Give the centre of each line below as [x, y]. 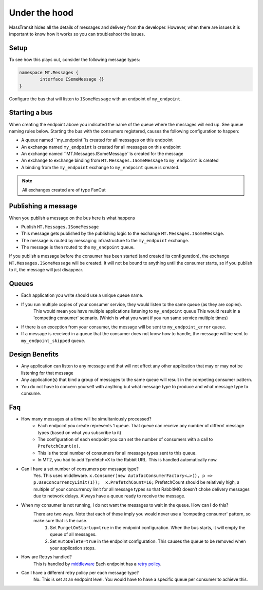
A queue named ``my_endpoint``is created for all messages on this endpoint [97, 140]
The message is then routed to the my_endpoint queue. [78, 247]
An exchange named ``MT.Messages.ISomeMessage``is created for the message [102, 154]
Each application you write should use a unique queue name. [82, 295]
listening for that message [47, 373]
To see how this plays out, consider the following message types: [75, 59]
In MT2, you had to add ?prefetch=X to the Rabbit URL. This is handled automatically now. [128, 460]
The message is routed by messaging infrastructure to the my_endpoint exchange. [105, 240]
